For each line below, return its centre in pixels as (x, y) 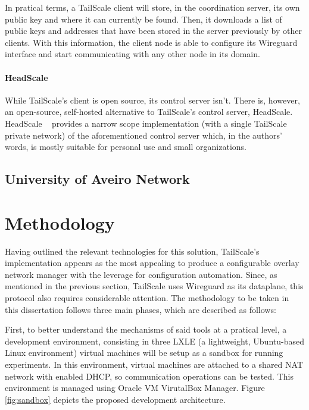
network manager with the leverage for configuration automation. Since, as (141, 274)
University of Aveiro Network (97, 179)
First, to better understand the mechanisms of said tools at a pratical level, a (146, 329)
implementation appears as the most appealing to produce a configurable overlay (152, 263)
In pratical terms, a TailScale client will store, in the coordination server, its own (152, 7)
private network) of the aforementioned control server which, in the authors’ (143, 135)
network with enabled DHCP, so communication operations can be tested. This (149, 376)
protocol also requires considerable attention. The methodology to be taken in (147, 298)
